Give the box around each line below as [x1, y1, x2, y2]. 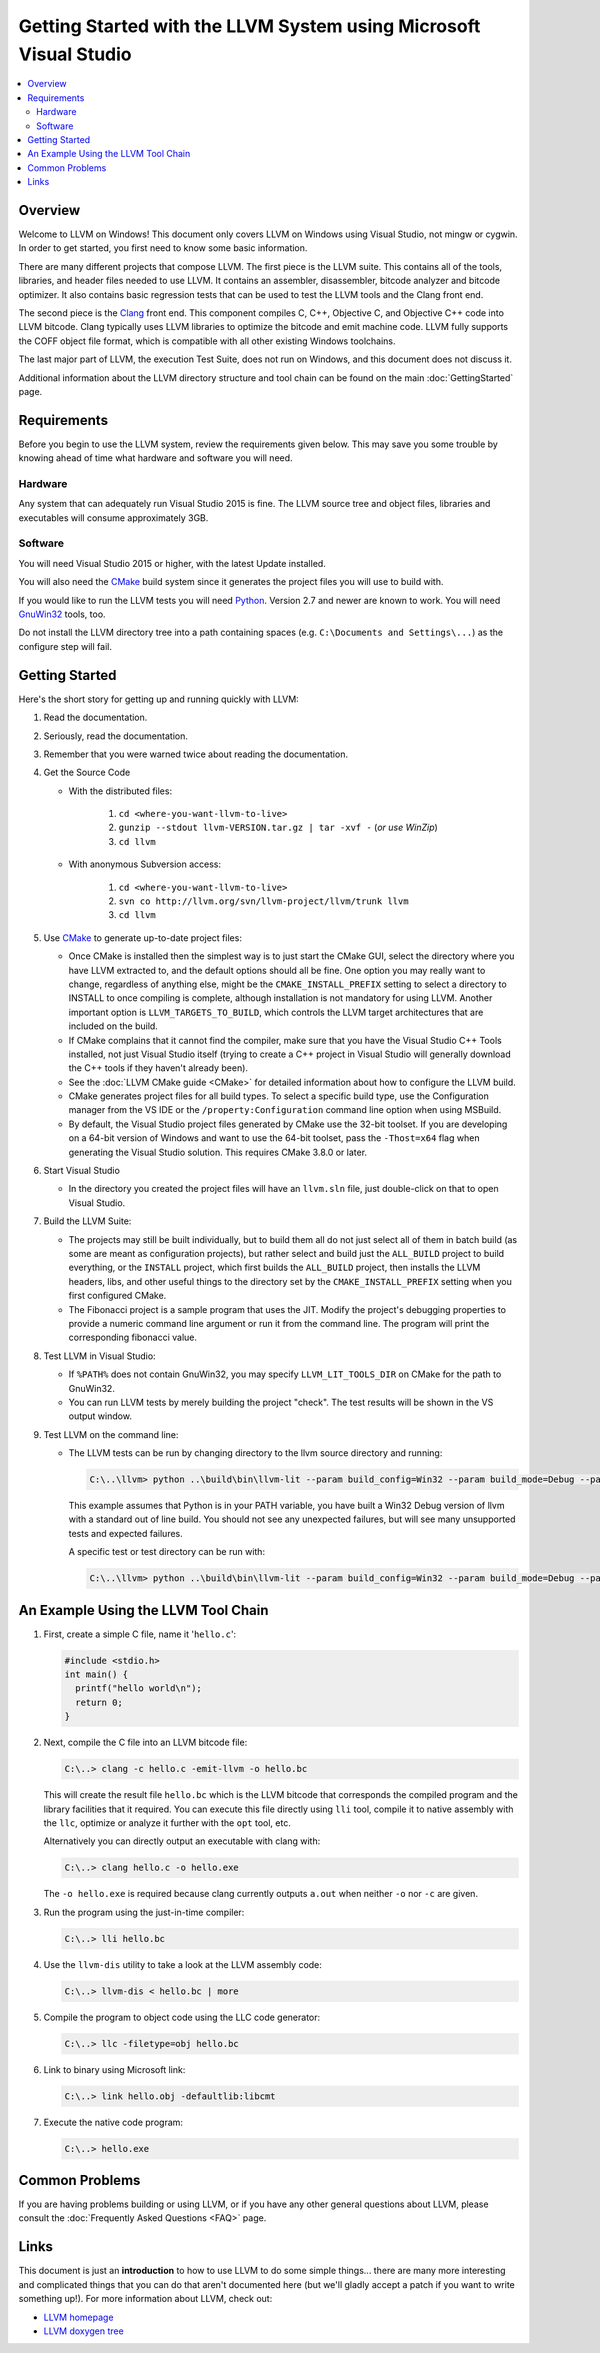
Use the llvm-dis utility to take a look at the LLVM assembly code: [43, 1958, 322, 1970]
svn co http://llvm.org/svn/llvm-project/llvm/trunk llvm [118, 896, 409, 907]
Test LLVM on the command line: [43, 1428, 179, 1440]
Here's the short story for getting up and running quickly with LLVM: [18, 693, 299, 705]
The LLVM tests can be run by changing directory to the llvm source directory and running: [68, 1447, 443, 1459]
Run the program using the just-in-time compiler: [43, 1906, 245, 1918]
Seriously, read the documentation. [43, 730, 189, 742]
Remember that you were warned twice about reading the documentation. [43, 748, 349, 760]
